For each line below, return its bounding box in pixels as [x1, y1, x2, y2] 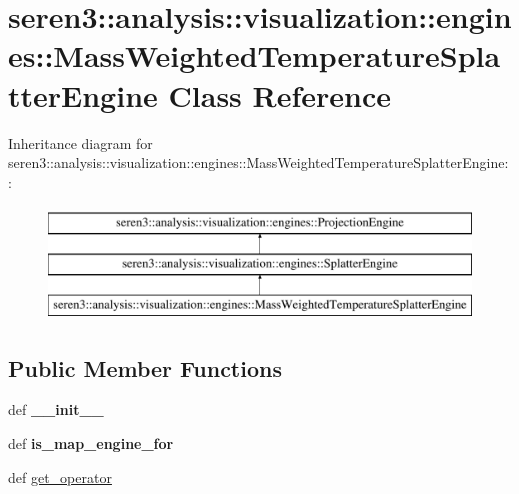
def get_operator [8, 466, 112, 487]
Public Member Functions [8, 352, 282, 383]
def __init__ [8, 399, 104, 420]
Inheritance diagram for [8, 132, 153, 153]
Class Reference [168, 74, 392, 115]
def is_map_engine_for [8, 433, 174, 454]
